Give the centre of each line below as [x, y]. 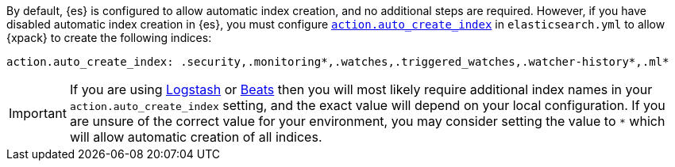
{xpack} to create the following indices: [109, 38]
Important [38, 113]
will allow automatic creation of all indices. [196, 137]
